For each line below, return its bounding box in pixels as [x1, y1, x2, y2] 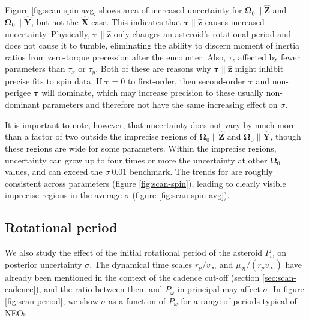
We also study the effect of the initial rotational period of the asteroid [5, 246, 262, 259]
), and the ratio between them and [35, 283, 163, 295]
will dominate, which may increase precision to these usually [41, 86, 263, 99]
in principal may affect [177, 283, 260, 295]
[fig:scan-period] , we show [5, 295, 98, 307]
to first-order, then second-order [127, 74, 245, 87]
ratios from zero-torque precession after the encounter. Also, [5, 50, 226, 63]
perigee [5, 86, 31, 99]
